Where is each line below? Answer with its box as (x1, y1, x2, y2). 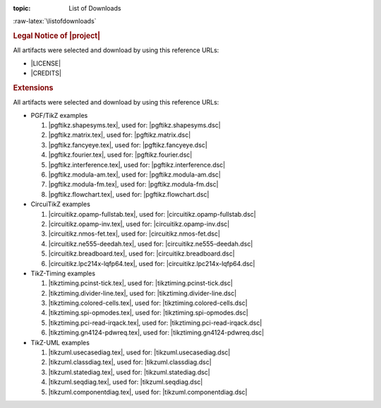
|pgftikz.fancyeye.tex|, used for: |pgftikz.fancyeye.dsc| (48, 140, 207, 149)
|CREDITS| (30, 69, 61, 78)
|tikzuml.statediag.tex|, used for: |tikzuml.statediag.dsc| (48, 368, 211, 376)
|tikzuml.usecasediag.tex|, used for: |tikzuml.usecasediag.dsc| (48, 348, 231, 356)
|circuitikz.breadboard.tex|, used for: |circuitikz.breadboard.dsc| (48, 249, 236, 258)
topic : (13, 4, 31, 12)
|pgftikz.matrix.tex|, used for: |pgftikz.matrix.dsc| (48, 131, 191, 139)
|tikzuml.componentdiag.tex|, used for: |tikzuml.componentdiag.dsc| (48, 388, 248, 396)
